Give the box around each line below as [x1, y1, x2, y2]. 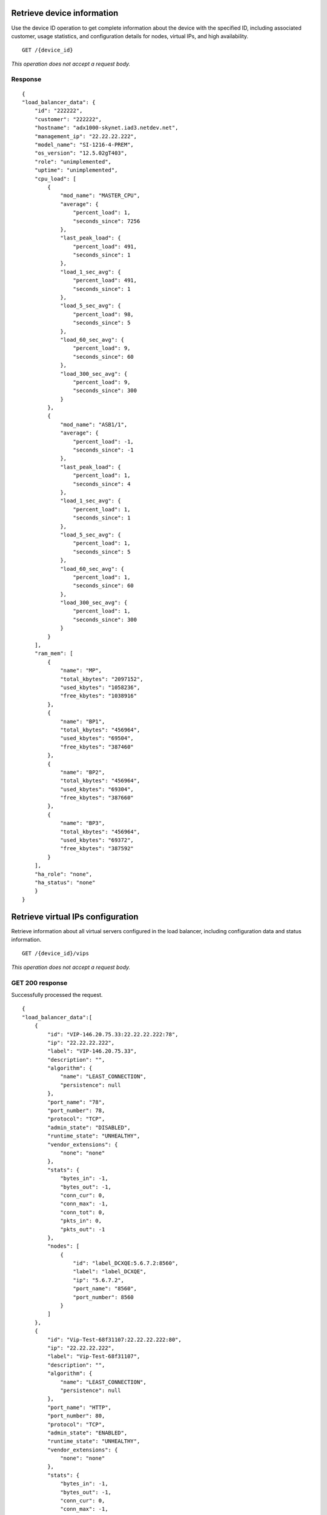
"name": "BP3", [60, 820, 105, 827]
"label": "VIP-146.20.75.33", [47, 1048, 137, 1054]
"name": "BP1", [60, 718, 105, 725]
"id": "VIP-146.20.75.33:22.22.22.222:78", [47, 1031, 179, 1037]
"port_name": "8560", [73, 1285, 137, 1292]
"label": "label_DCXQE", [73, 1268, 147, 1275]
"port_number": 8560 [73, 1294, 134, 1300]
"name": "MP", [60, 667, 102, 674]
